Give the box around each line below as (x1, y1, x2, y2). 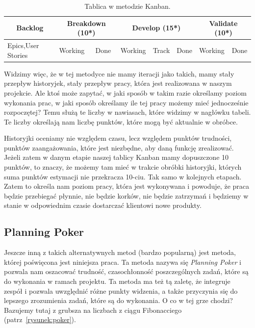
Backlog (16, 23, 44, 33)
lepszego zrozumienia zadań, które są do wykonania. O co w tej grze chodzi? (4, 295, 233, 305)
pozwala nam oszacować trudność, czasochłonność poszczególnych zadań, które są (4, 266, 249, 277)
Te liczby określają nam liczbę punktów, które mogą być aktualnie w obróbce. (4, 116, 238, 126)
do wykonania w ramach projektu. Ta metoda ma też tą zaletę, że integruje (4, 276, 230, 286)
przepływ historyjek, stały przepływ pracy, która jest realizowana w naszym (4, 78, 232, 88)
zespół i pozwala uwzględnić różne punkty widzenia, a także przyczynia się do (4, 285, 238, 296)
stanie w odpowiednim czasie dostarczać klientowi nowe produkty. (4, 200, 202, 210)
